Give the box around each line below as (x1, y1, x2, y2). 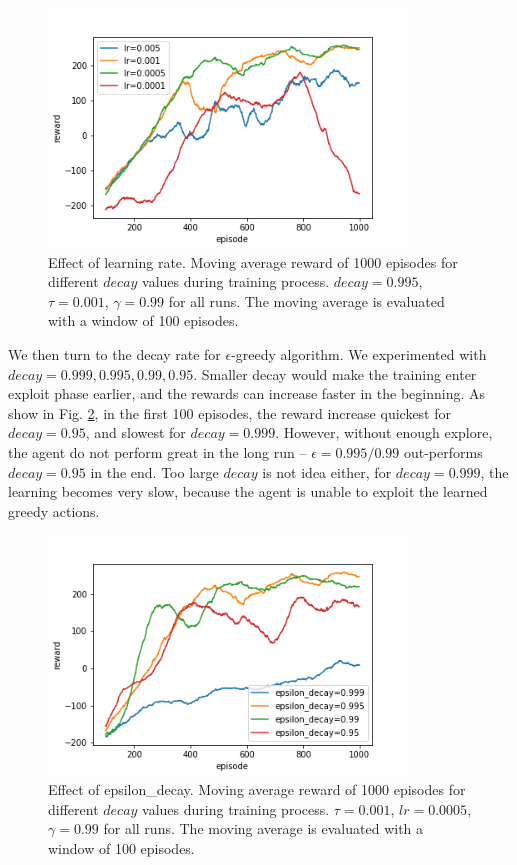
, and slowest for (85, 422, 186, 443)
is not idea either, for (262, 461, 392, 482)
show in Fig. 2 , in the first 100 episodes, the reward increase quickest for (8, 402, 451, 423)
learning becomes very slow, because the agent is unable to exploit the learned (8, 481, 488, 502)
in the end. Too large (90, 461, 219, 482)
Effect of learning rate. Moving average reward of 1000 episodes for (48, 251, 458, 272)
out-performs (403, 441, 483, 462)
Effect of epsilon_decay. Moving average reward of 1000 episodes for (48, 778, 466, 799)
